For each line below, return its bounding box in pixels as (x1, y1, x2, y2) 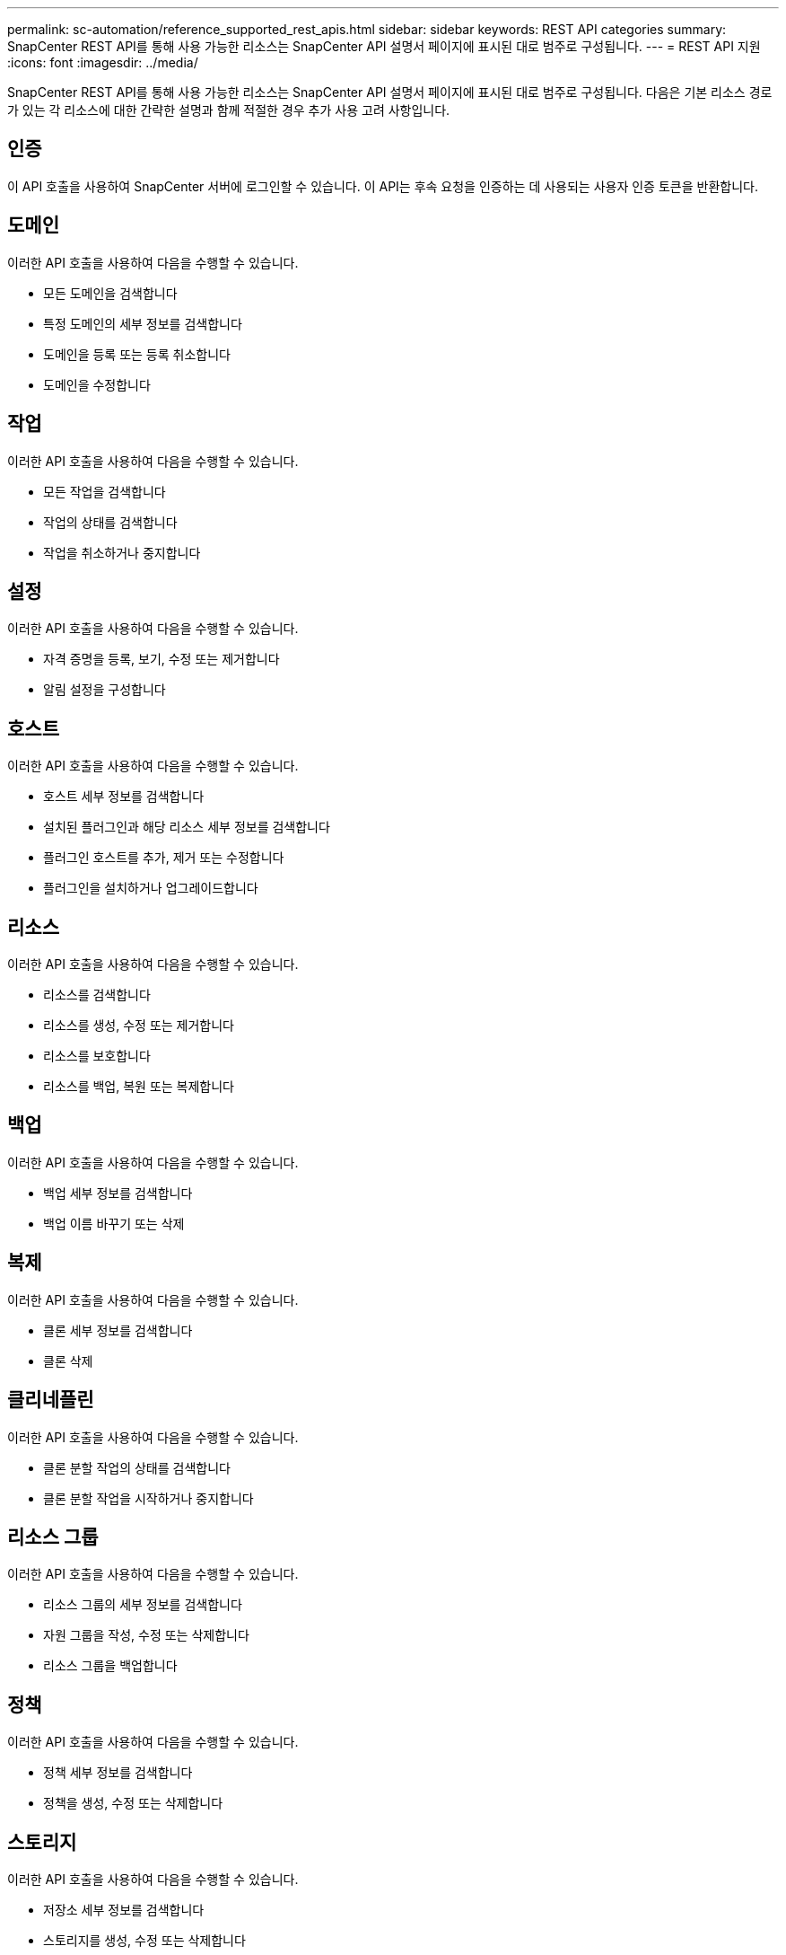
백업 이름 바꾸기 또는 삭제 (43, 1215, 185, 1231)
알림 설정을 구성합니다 (43, 682, 166, 698)
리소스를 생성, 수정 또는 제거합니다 (43, 1017, 234, 1034)
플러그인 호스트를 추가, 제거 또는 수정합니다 (43, 850, 284, 866)
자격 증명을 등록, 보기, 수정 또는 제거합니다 (43, 651, 280, 667)
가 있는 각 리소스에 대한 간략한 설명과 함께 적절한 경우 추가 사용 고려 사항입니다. (7, 102, 450, 118)
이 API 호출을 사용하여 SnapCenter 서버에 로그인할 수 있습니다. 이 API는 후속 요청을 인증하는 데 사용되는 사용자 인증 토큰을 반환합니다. (7, 178, 758, 194)
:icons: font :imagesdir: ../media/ (7, 55, 198, 70)
